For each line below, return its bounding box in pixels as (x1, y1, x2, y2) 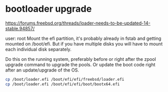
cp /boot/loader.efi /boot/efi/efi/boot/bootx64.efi (5, 81, 120, 87)
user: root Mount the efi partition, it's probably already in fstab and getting (5, 35, 162, 41)
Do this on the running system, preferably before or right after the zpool (5, 56, 156, 62)
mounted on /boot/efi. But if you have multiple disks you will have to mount (5, 40, 163, 47)
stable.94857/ (5, 25, 35, 31)
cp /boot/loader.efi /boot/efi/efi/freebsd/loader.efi (5, 77, 125, 82)
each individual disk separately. (5, 46, 71, 52)
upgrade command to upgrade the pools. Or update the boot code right (5, 61, 156, 67)
